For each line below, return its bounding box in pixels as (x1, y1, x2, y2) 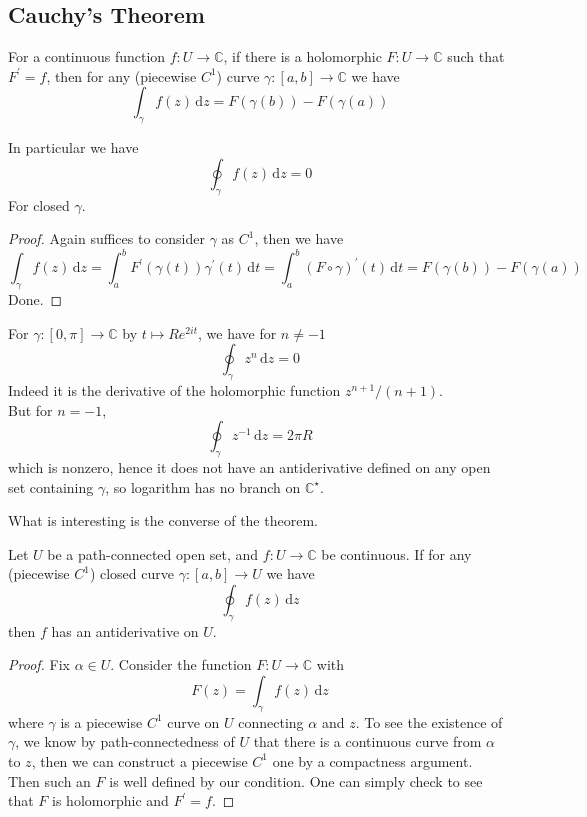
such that (447, 46, 505, 67)
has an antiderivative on (51, 620, 199, 641)
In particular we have (8, 137, 139, 158)
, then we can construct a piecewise (31, 750, 248, 771)
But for (8, 399, 53, 420)
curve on (167, 711, 220, 732)
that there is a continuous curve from (253, 731, 482, 752)
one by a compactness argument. (272, 750, 473, 771)
